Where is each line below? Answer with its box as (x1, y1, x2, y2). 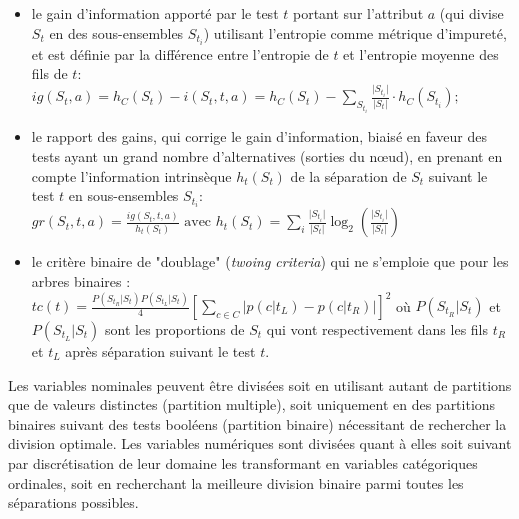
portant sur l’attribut (292, 3, 424, 23)
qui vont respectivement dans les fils (266, 319, 489, 340)
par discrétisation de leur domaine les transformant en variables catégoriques (8, 452, 478, 473)
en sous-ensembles (68, 185, 179, 206)
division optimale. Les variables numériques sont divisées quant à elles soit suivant (8, 433, 512, 454)
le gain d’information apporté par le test (31, 3, 279, 23)
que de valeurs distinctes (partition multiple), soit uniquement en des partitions (8, 394, 496, 415)
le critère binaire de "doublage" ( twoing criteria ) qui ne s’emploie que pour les (31, 251, 509, 272)
